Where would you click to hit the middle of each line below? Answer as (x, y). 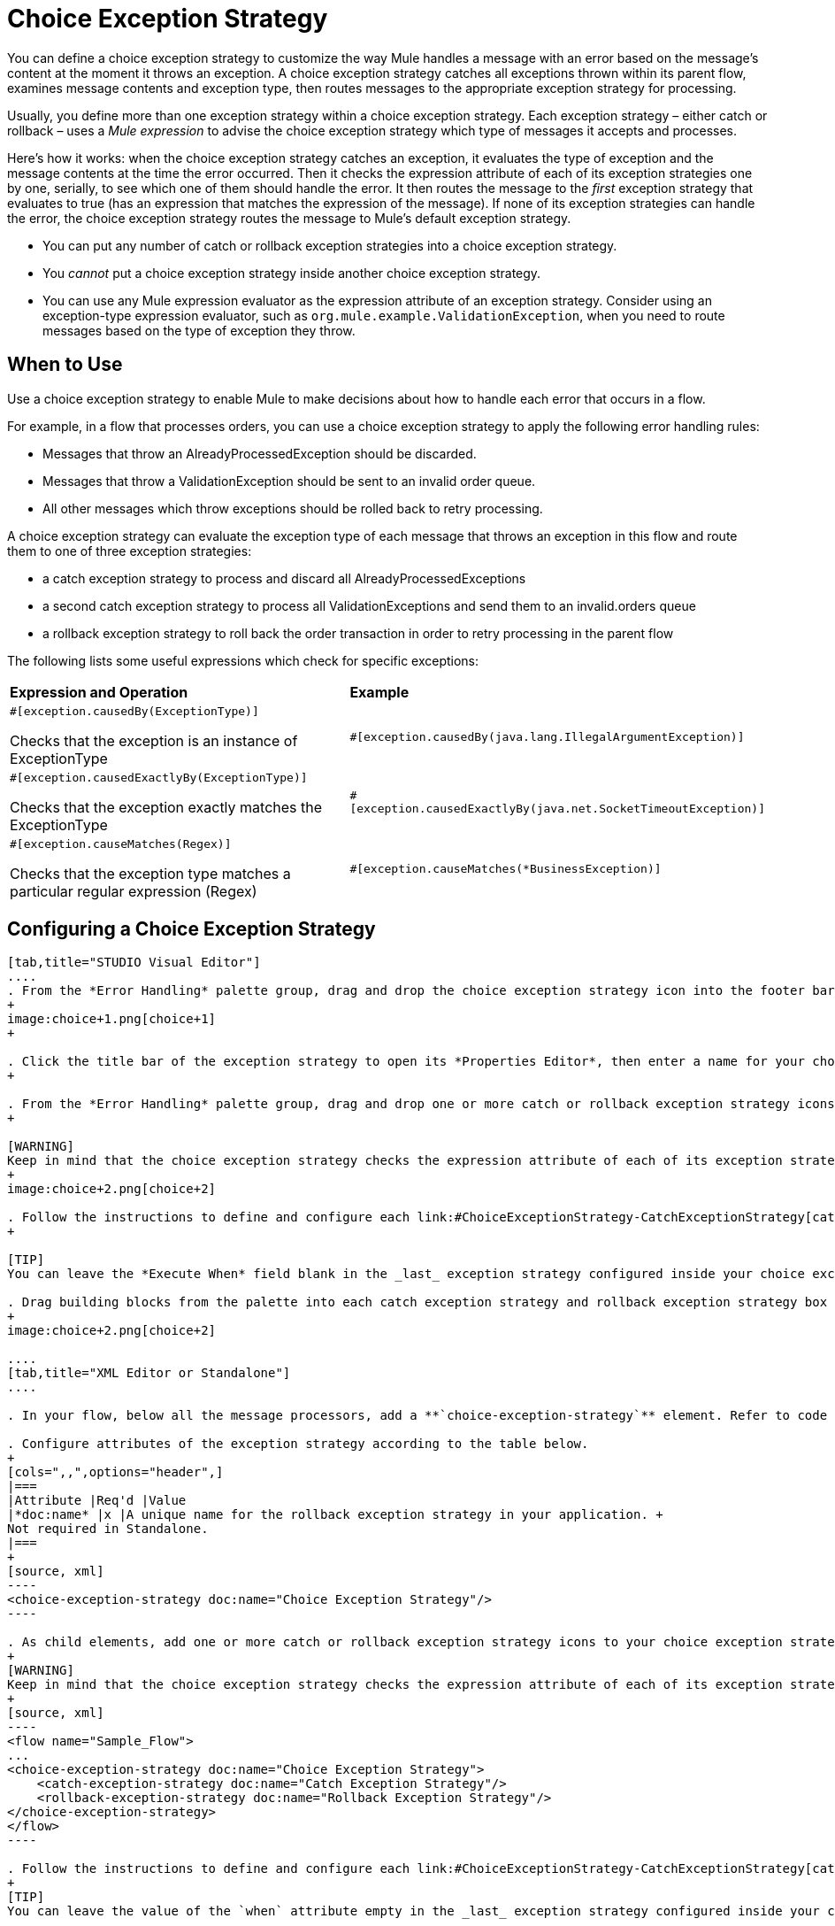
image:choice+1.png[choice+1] (112, 1019)
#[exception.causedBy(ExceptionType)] (134, 711)
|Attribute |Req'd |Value (97, 1501)
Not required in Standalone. (108, 1529)
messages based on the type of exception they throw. (199, 330)
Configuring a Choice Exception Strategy (192, 929)
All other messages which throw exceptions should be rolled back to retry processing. (293, 508)
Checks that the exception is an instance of (154, 740)
